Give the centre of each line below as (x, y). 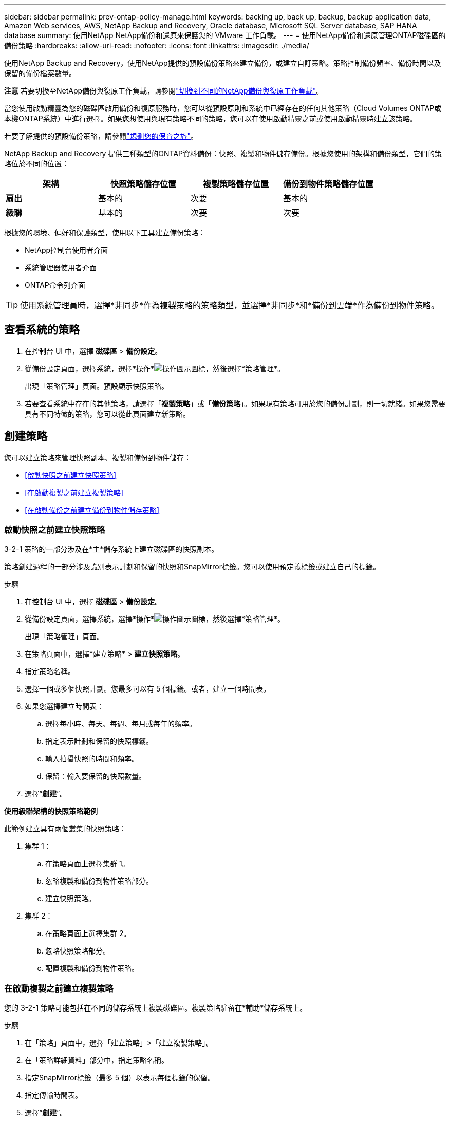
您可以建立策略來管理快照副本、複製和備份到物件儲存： (98, 457)
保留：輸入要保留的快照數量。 (96, 776)
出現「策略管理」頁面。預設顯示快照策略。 (97, 386)
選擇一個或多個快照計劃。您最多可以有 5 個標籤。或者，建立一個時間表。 (148, 689)
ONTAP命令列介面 (55, 285)
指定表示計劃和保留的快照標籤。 (99, 741)
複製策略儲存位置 (236, 184)
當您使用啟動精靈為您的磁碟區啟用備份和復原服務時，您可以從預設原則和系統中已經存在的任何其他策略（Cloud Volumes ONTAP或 (223, 108)
